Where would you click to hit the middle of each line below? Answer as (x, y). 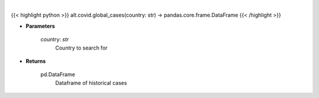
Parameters (40, 26)
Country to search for (82, 48)
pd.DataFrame (58, 74)
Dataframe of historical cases (91, 83)
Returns (36, 61)
